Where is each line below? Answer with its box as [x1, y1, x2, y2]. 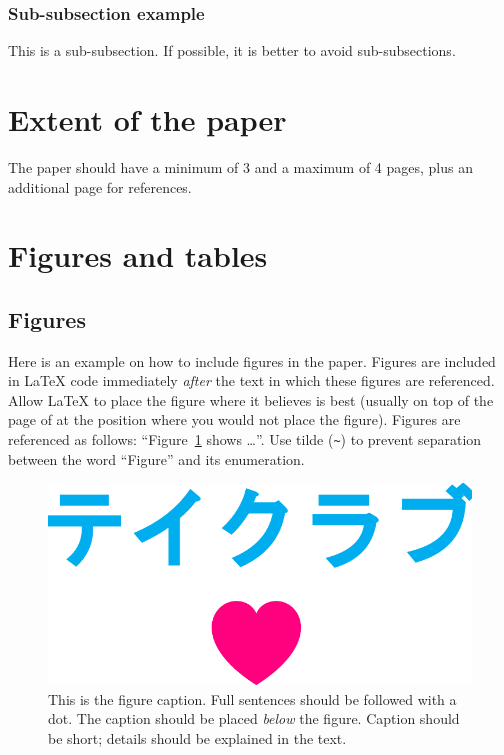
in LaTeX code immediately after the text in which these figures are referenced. [8, 370, 495, 391]
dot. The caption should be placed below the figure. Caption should [48, 708, 460, 729]
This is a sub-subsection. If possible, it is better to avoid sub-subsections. [8, 40, 456, 61]
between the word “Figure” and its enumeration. [8, 448, 305, 469]
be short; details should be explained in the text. [48, 727, 347, 748]
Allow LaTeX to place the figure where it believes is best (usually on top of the [8, 389, 494, 410]
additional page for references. [8, 176, 192, 197]
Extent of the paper [8, 99, 287, 139]
